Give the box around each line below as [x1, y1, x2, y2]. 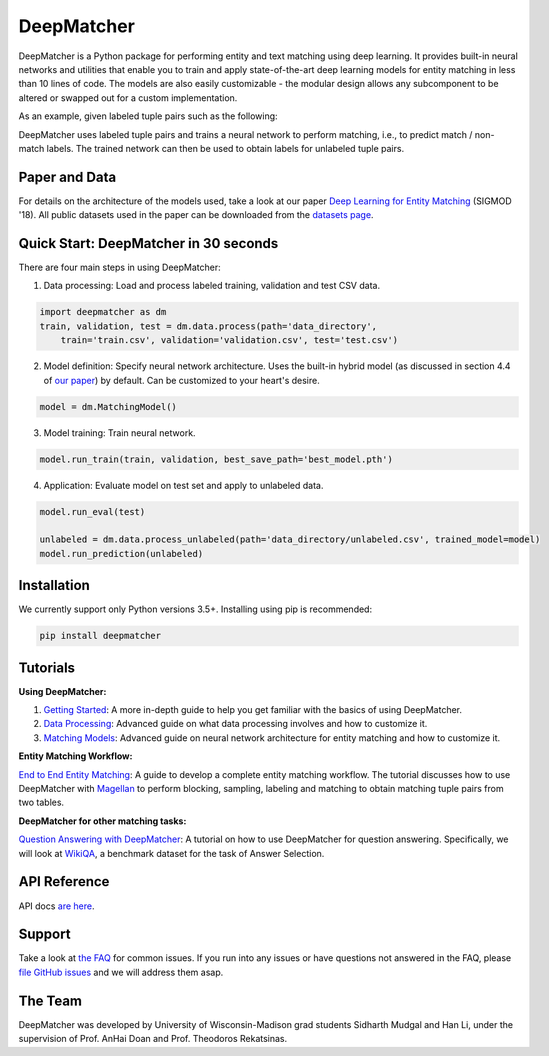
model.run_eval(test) [39, 506, 146, 517]
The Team [18, 992, 83, 1009]
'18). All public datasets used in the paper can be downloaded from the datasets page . [18, 209, 374, 221]
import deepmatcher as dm [39, 306, 167, 318]
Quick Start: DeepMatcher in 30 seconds [18, 235, 279, 252]
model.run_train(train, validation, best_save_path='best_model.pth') [39, 453, 394, 465]
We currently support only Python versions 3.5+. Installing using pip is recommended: [18, 603, 373, 615]
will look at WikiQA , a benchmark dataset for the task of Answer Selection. [18, 847, 325, 859]
